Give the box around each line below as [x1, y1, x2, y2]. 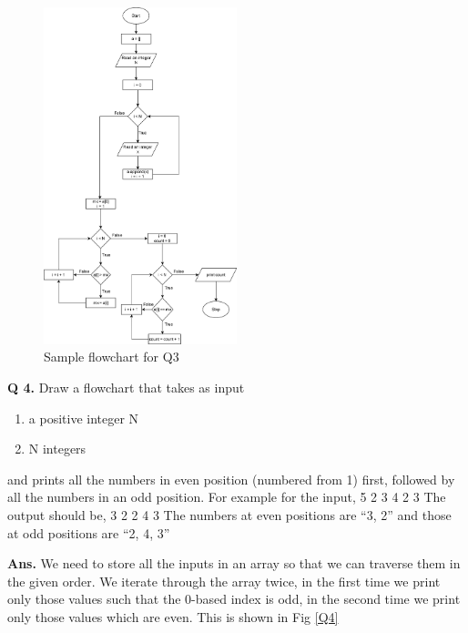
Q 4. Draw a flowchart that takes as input [7, 378, 245, 396]
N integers [28, 439, 86, 458]
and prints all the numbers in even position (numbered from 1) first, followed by [7, 469, 455, 488]
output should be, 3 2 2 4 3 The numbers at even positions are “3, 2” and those [7, 505, 452, 524]
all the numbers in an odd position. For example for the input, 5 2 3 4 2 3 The [7, 487, 446, 506]
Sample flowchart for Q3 [44, 347, 179, 366]
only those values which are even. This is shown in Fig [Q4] [7, 607, 339, 626]
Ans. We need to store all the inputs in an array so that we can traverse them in [7, 554, 461, 573]
